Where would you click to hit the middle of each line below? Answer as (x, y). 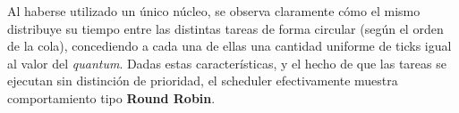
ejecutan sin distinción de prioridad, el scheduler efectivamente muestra (203, 81)
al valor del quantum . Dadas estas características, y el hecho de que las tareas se (227, 63)
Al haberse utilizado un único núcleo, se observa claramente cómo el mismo (214, 11)
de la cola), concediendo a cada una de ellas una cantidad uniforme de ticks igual (229, 46)
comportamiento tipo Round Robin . (111, 97)
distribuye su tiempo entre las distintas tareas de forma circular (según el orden (225, 28)
